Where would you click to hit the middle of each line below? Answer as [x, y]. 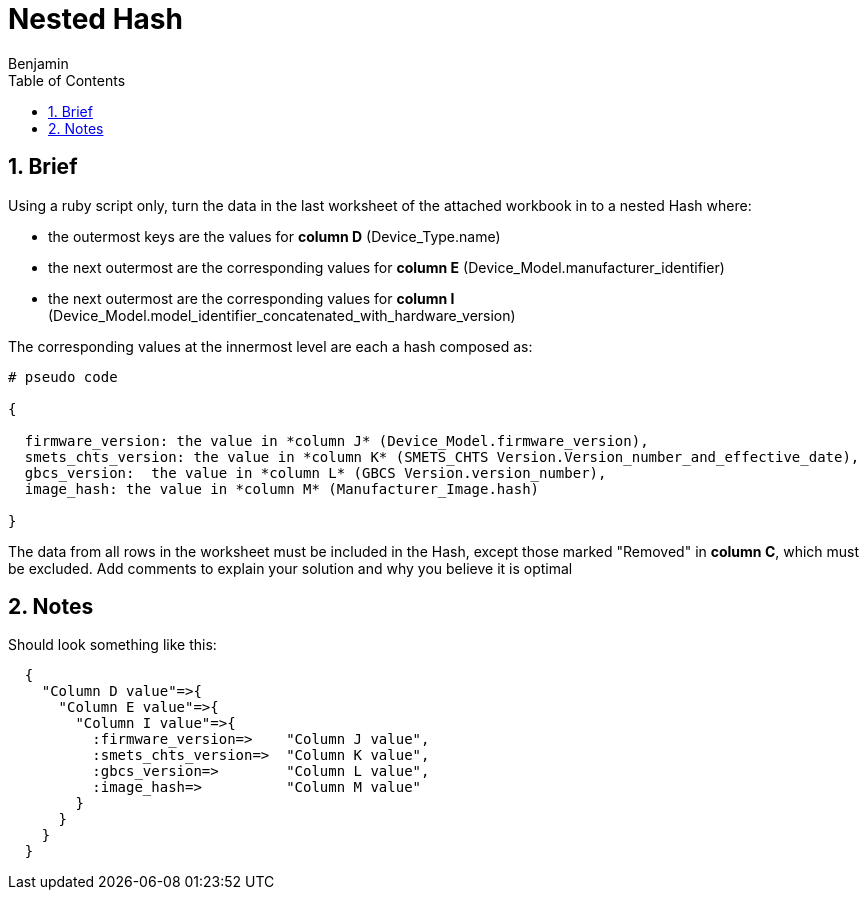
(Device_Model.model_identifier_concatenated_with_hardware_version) [282, 315]
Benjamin [38, 63]
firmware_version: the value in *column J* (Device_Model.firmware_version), [336, 440]
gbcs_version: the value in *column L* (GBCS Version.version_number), [315, 472]
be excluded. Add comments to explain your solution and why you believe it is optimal [290, 568]
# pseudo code [63, 376]
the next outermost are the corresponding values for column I [251, 298]
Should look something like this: [112, 645]
